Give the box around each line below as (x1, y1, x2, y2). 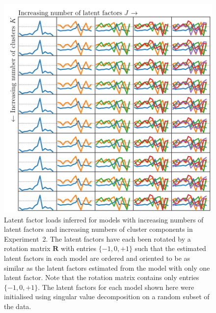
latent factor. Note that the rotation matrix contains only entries (4, 272, 199, 282)
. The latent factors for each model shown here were (38, 282, 194, 292)
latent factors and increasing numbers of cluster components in (4, 224, 193, 234)
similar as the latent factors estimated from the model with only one (4, 262, 210, 273)
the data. (4, 301, 31, 311)
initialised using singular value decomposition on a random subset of (4, 291, 210, 302)
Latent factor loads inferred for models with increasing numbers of (4, 214, 204, 224)
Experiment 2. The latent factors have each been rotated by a (4, 233, 191, 244)
